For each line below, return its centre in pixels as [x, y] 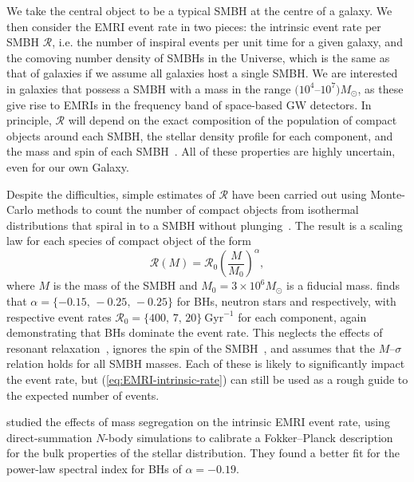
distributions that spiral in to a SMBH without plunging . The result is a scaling [205, 225]
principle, [29, 120]
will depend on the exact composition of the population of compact [233, 120]
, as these [380, 88]
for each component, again [302, 316]
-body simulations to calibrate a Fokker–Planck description [249, 437]
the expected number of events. [83, 395]
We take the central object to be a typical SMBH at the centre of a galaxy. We [199, 10]
